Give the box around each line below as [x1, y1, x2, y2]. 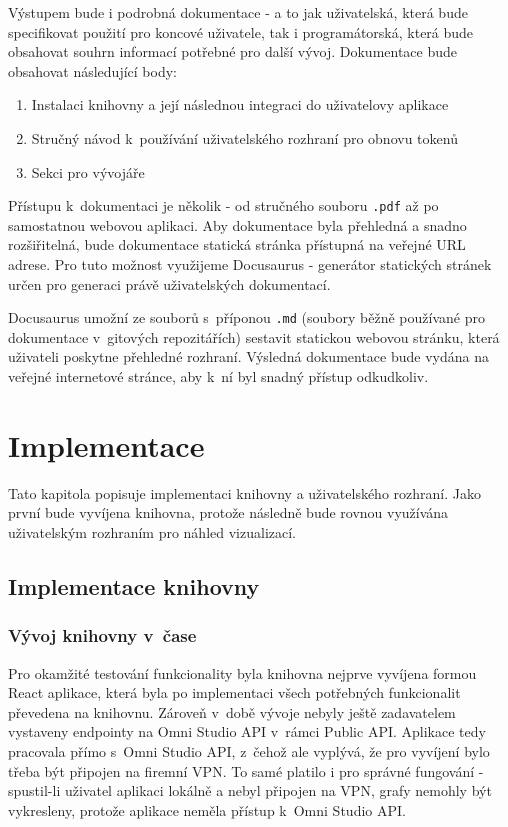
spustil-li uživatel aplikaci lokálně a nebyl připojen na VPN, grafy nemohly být [8, 780, 492, 801]
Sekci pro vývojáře [31, 161, 145, 182]
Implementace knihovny [8, 570, 260, 601]
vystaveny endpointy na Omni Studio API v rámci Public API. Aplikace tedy [8, 721, 486, 742]
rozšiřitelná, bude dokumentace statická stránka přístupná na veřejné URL [8, 234, 466, 255]
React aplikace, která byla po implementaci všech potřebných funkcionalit [8, 682, 461, 703]
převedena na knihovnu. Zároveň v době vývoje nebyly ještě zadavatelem [8, 701, 456, 722]
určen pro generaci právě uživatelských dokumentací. [8, 273, 331, 294]
